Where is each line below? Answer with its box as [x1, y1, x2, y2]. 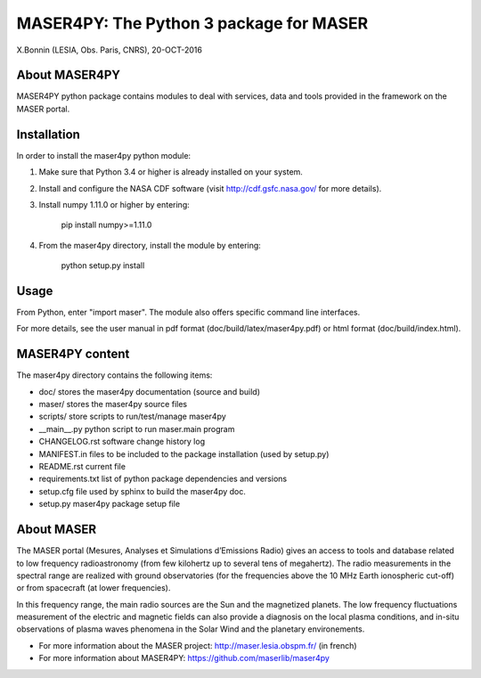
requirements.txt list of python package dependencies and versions [38, 473, 288, 485]
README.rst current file [38, 462, 126, 472]
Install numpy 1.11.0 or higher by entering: [38, 199, 191, 209]
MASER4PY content [16, 347, 130, 362]
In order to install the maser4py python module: [16, 150, 192, 160]
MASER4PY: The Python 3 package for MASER [16, 13, 369, 33]
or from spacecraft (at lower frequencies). [16, 583, 171, 593]
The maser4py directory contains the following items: [16, 370, 213, 380]
